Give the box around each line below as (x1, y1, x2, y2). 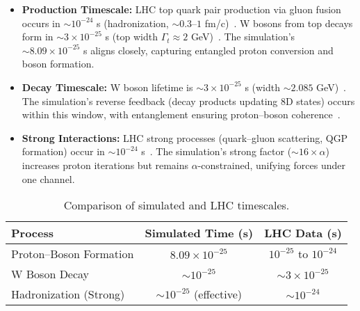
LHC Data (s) (264, 225, 342, 241)
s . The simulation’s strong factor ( (141, 144, 292, 159)
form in (22, 29, 54, 44)
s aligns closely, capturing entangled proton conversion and (83, 42, 334, 57)
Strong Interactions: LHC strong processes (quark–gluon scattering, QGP (22, 130, 348, 145)
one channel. (22, 171, 75, 186)
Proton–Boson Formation (11, 246, 134, 262)
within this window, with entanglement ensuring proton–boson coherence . (22, 107, 341, 122)
